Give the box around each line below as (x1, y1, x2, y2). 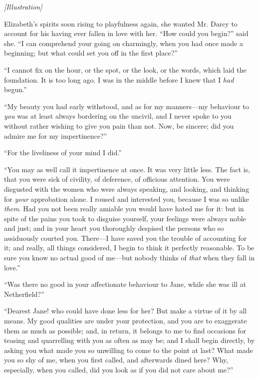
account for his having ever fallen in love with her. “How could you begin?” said (4, 28, 249, 39)
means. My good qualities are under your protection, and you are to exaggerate (4, 315, 247, 326)
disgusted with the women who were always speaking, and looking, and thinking (4, 183, 250, 194)
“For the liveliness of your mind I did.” (4, 147, 122, 158)
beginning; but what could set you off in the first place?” (4, 48, 178, 58)
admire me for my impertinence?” (4, 130, 107, 141)
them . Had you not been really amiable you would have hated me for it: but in (4, 203, 244, 214)
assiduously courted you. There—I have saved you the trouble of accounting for (4, 232, 247, 243)
